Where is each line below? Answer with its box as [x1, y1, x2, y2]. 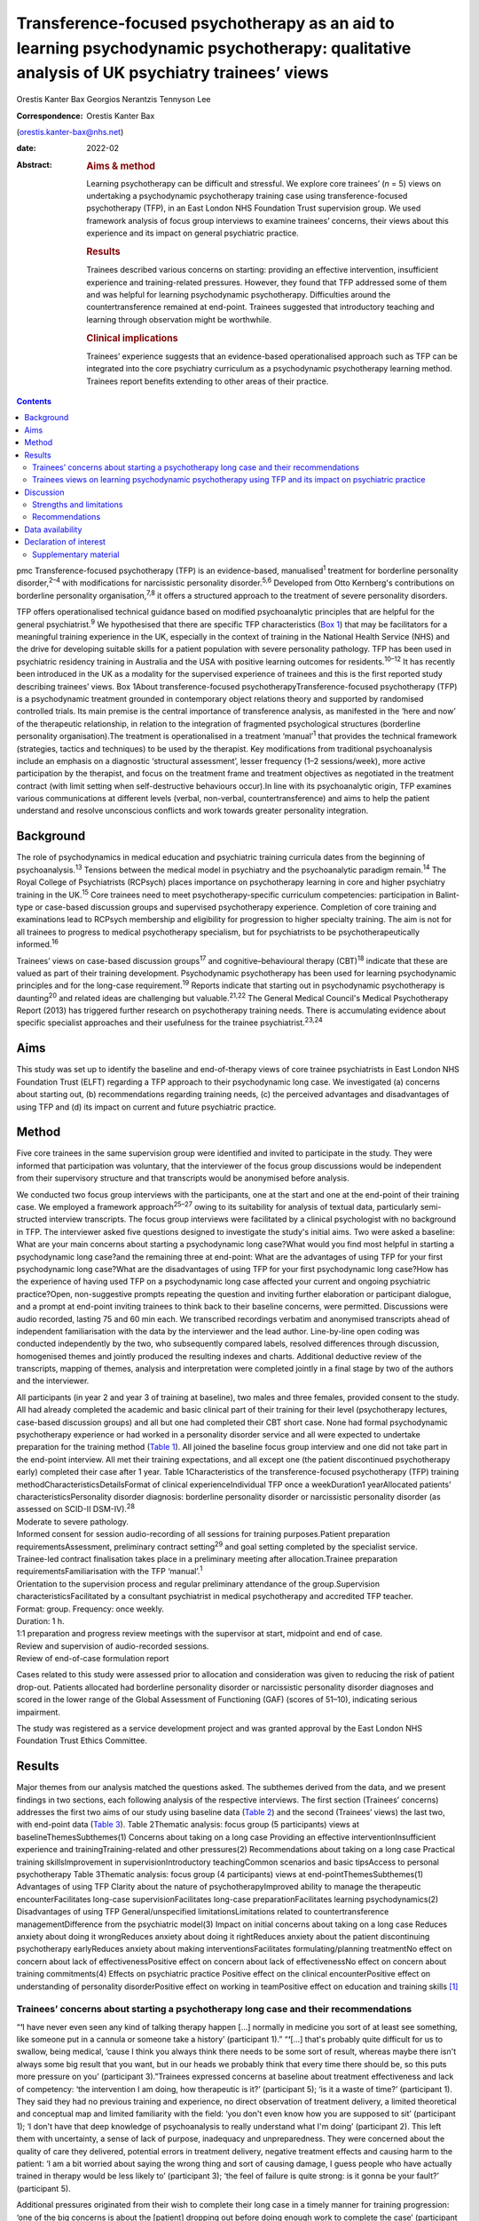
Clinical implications [86, 331, 178, 344]
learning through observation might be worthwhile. [86, 314, 272, 324]
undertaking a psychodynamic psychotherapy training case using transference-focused [86, 190, 408, 201]
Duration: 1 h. [16, 1615, 66, 1626]
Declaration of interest [24, 537, 106, 547]
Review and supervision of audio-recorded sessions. [16, 1640, 209, 1652]
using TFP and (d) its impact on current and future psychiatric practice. [16, 1102, 277, 1112]
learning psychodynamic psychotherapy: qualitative [16, 38, 412, 58]
